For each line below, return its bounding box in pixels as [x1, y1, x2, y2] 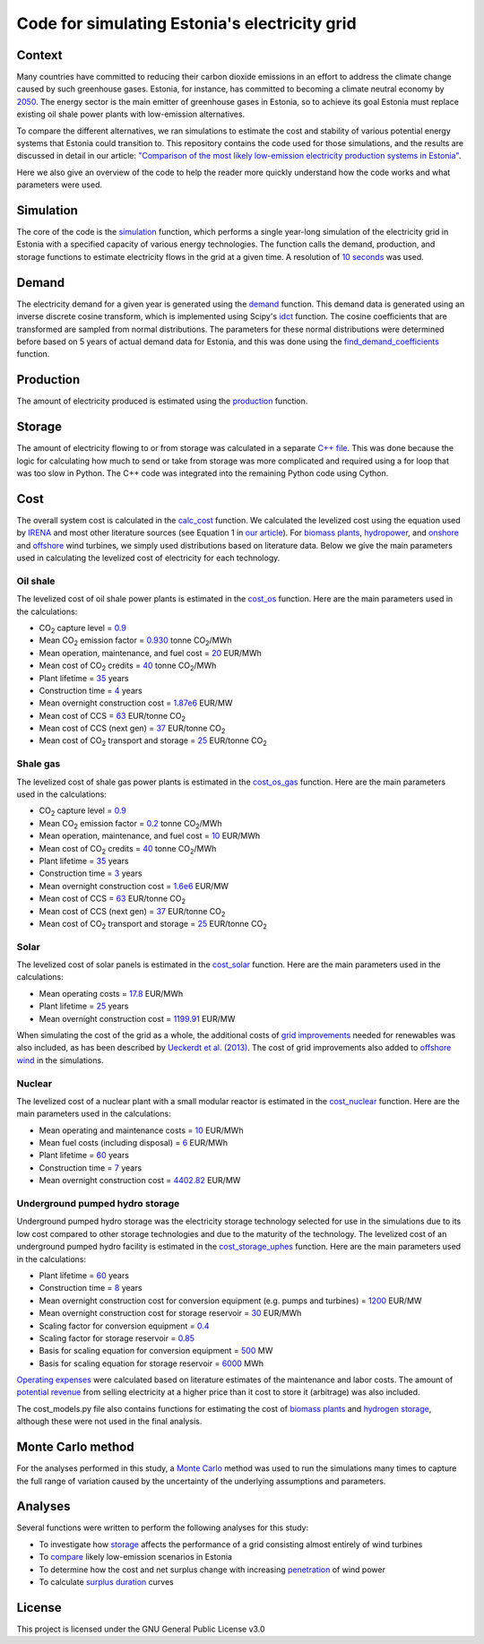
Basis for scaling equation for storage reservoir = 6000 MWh [39, 1358, 264, 1369]
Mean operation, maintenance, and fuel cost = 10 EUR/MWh [39, 830, 260, 842]
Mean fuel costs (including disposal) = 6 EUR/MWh [39, 1138, 229, 1148]
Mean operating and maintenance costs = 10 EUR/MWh [39, 1125, 244, 1136]
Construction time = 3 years [39, 868, 143, 878]
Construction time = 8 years [39, 1283, 143, 1294]
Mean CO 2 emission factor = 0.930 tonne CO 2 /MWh [39, 635, 232, 648]
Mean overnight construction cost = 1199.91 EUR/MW [39, 1013, 236, 1024]
